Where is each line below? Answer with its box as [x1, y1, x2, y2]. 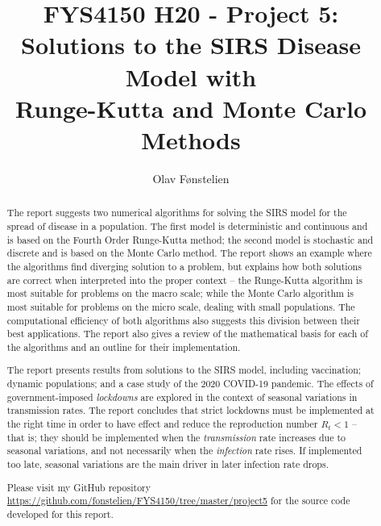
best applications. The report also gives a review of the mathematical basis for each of [6, 327, 368, 340]
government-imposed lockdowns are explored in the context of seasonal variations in [6, 390, 358, 403]
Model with [125, 60, 257, 93]
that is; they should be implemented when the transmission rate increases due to [6, 430, 346, 444]
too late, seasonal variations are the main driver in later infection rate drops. [6, 457, 329, 470]
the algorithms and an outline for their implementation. [6, 340, 241, 353]
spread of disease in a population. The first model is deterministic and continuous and [6, 219, 368, 232]
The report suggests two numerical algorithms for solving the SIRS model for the [6, 206, 347, 219]
